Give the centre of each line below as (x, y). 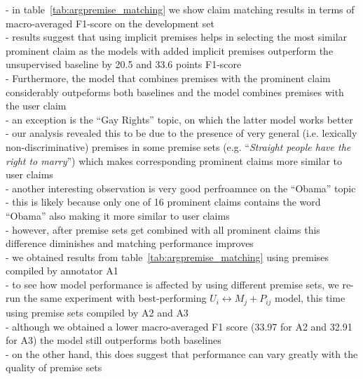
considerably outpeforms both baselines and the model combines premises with (175, 92)
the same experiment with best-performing (115, 298)
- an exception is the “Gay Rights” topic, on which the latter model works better (179, 119)
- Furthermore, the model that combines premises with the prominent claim (168, 78)
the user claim (36, 106)
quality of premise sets (54, 367)
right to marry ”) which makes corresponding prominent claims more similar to (174, 160)
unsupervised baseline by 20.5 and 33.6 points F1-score (124, 64)
